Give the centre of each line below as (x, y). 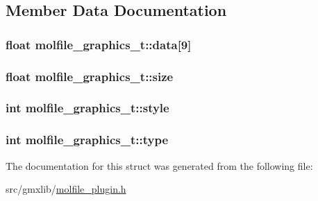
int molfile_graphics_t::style (87, 108)
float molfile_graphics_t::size (90, 76)
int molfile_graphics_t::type (87, 140)
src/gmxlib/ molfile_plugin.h (66, 189)
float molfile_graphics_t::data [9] (99, 44)
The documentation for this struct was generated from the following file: (159, 165)
